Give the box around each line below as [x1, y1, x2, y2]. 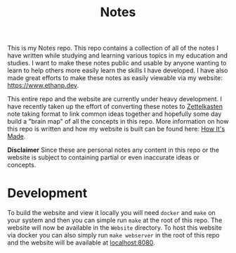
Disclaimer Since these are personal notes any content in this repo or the [7, 145, 220, 155]
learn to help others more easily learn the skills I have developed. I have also [7, 66, 228, 74]
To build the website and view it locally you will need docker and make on [7, 209, 216, 217]
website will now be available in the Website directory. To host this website [7, 223, 223, 232]
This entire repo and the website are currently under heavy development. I [7, 95, 223, 103]
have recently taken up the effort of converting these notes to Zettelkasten [7, 103, 223, 111]
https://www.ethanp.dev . [7, 82, 79, 90]
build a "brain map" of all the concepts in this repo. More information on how [7, 117, 229, 126]
